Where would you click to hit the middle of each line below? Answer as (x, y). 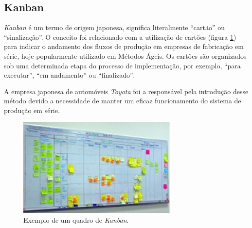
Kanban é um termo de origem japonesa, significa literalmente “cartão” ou (115, 27)
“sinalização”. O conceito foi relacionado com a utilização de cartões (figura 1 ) (120, 37)
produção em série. (32, 110)
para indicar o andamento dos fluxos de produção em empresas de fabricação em (124, 46)
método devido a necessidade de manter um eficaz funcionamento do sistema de (123, 101)
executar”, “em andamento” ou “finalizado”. (69, 75)
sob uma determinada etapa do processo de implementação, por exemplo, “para (122, 65)
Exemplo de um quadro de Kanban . (76, 220)
